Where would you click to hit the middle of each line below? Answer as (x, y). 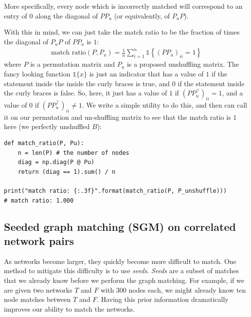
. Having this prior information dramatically (163, 299)
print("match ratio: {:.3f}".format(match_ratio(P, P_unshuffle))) (116, 191)
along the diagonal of (66, 15)
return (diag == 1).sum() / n (67, 172)
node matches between (37, 299)
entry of (16, 15)
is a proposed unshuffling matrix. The (183, 64)
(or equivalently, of (142, 15)
